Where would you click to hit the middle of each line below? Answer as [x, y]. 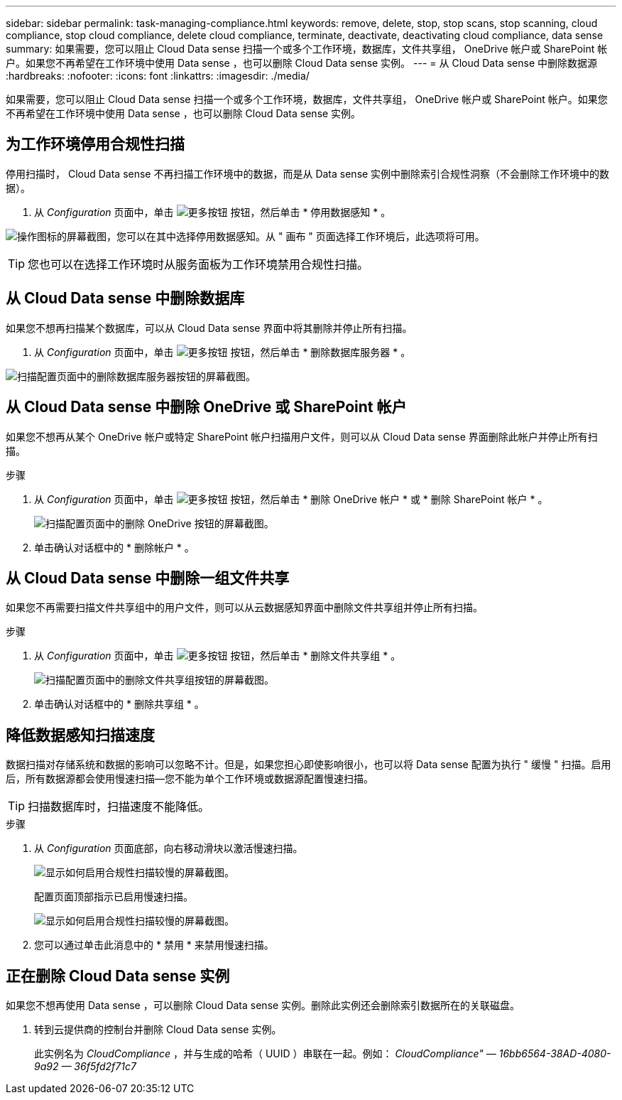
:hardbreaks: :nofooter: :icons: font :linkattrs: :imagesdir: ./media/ [158, 76]
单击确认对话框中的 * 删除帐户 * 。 [114, 547]
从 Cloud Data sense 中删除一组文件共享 [148, 578]
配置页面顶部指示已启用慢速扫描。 [114, 897]
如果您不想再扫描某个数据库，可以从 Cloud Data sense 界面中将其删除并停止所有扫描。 [209, 328]
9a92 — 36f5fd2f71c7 [85, 1067]
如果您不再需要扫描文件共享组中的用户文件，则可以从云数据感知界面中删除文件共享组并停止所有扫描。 [244, 608]
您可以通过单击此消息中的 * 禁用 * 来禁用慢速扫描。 [154, 945]
